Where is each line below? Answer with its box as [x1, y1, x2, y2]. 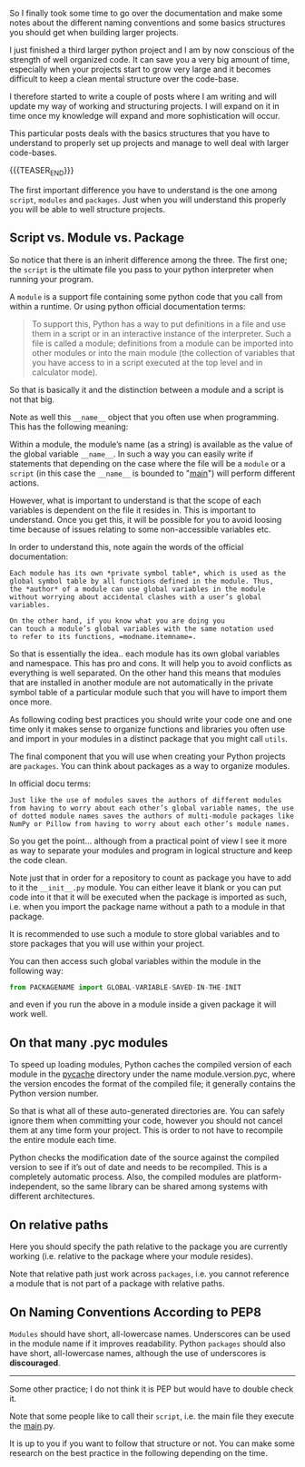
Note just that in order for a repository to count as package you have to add [9, 871, 292, 883]
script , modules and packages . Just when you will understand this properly [9, 194, 287, 205]
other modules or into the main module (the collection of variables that [31, 347, 296, 358]
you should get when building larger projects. [9, 27, 179, 37]
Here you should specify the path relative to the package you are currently [9, 1241, 288, 1252]
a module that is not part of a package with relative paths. [9, 1278, 225, 1289]
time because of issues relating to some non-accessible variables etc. [9, 524, 271, 535]
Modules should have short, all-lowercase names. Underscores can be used [9, 1328, 290, 1339]
